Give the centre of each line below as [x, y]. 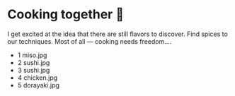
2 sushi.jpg [34, 62]
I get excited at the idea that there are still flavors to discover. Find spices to [117, 34]
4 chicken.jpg [38, 78]
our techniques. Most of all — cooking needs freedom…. [90, 41]
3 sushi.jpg [34, 70]
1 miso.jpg [32, 55]
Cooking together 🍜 [66, 14]
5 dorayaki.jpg [39, 85]
